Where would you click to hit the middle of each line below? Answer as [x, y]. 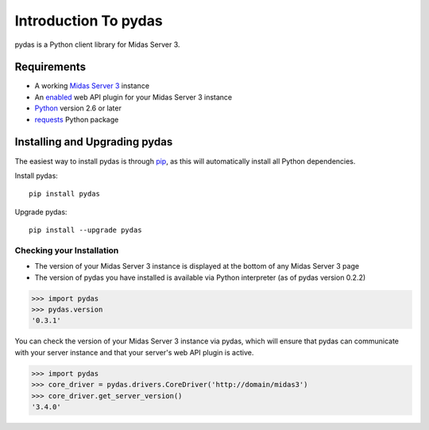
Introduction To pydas [89, 21]
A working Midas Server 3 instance [92, 86]
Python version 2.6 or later [78, 108]
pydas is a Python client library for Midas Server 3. [97, 45]
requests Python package [77, 119]
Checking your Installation [67, 250]
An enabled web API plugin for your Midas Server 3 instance [133, 97]
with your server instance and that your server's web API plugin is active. [134, 352]
